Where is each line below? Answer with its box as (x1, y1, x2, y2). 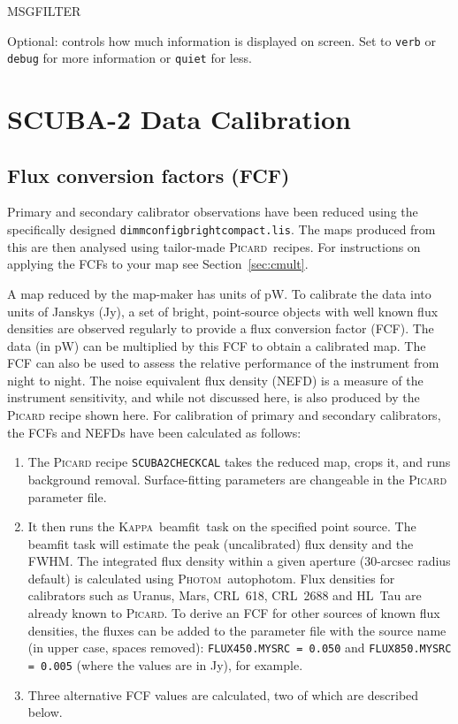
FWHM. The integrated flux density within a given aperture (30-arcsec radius (27, 552, 451, 570)
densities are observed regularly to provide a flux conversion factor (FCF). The (7, 319, 434, 338)
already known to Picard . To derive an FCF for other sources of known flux (27, 604, 440, 622)
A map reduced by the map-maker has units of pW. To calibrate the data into (7, 284, 431, 302)
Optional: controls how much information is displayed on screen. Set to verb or (7, 31, 436, 50)
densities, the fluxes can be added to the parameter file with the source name (27, 621, 447, 639)
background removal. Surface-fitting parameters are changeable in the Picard (27, 469, 447, 488)
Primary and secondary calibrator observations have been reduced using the (7, 202, 418, 221)
